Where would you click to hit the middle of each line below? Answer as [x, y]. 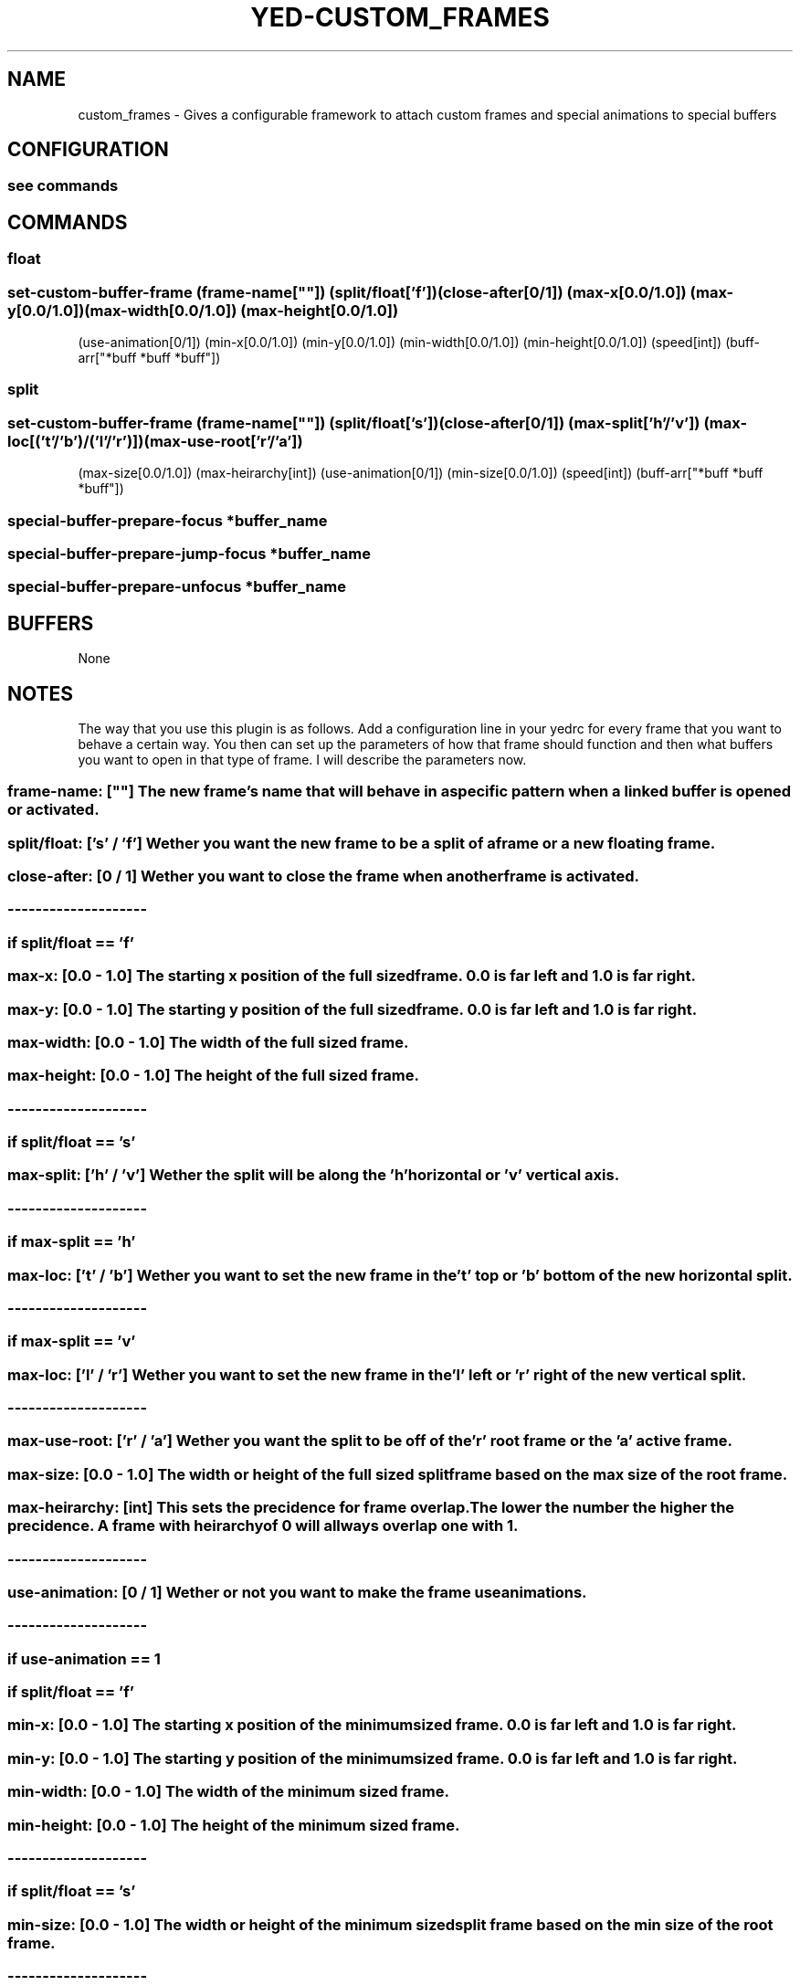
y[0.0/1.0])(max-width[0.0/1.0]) [122, 310]
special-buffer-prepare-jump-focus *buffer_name [189, 553]
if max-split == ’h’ [72, 1242]
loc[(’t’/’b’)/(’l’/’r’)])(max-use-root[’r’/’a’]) [155, 441]
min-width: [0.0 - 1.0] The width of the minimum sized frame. [228, 1792]
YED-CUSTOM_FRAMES [400, 17]
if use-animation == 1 [84, 1658]
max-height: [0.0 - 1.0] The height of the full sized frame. [213, 1076]
